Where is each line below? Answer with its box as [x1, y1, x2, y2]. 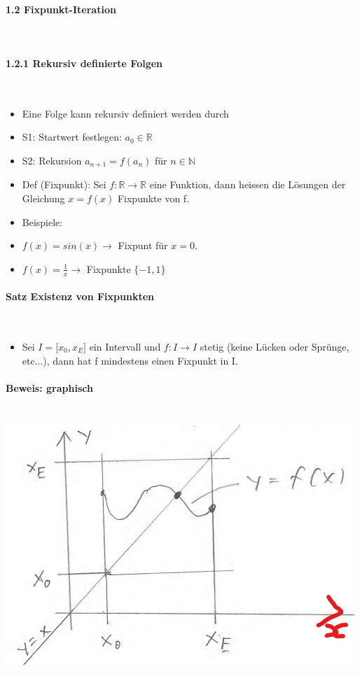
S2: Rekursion [22, 153, 82, 167]
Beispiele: [22, 214, 63, 229]
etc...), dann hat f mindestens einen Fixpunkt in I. [22, 353, 238, 367]
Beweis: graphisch [6, 380, 93, 395]
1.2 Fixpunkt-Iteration [6, 1, 116, 16]
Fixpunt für [118, 238, 168, 253]
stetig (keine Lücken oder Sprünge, [200, 339, 349, 354]
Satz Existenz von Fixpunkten [6, 289, 154, 304]
